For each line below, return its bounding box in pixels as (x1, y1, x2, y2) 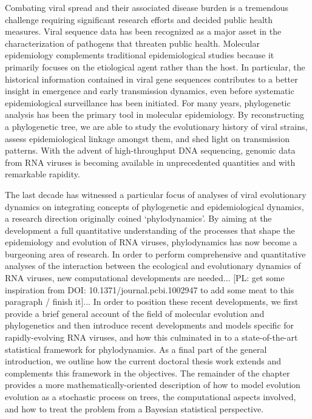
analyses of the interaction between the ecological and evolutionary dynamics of (5, 259, 301, 272)
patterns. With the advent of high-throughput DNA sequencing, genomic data (5, 144, 296, 157)
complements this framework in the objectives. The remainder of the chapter (5, 366, 290, 379)
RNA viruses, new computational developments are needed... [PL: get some (5, 271, 285, 284)
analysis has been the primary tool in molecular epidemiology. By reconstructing (5, 108, 305, 121)
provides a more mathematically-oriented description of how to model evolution (5, 378, 300, 391)
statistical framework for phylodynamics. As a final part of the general (5, 342, 267, 355)
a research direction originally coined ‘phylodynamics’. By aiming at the (5, 212, 272, 225)
